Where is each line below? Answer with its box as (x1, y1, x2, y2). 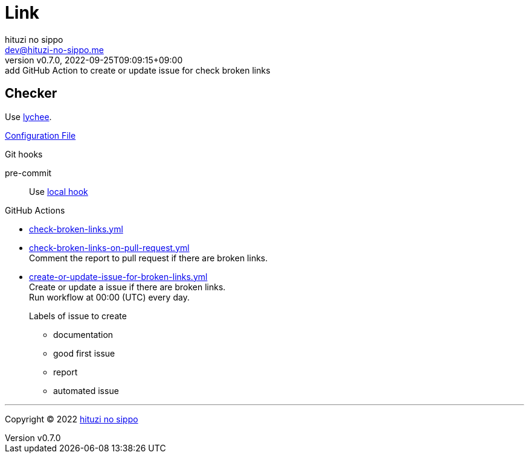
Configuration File (5, 130, 76, 141)
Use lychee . (5, 111, 52, 122)
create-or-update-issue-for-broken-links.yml (29, 271, 208, 282)
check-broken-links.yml (29, 223, 123, 234)
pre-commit (5, 167, 52, 178)
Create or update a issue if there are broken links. (29, 281, 226, 292)
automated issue (53, 385, 119, 396)
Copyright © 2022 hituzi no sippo (5, 413, 138, 424)
